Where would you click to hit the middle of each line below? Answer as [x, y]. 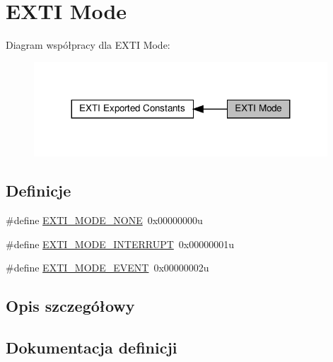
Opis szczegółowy [70, 306]
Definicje [39, 191]
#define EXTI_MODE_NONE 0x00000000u [104, 220]
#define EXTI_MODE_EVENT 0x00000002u [107, 268]
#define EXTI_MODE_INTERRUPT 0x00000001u [120, 244]
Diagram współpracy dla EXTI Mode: [88, 45]
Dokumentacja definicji [92, 348]
